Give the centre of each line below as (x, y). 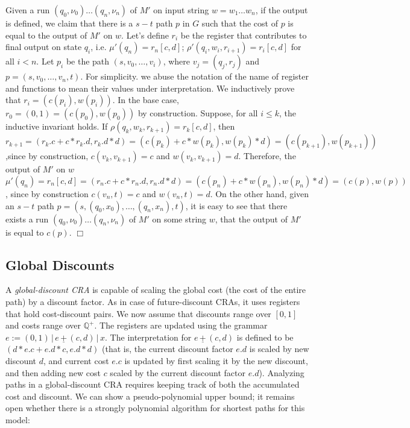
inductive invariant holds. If (57, 126)
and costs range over (43, 325)
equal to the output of (46, 35)
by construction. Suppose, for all (198, 113)
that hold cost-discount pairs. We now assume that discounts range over (138, 313)
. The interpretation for (148, 337)
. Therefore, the (267, 156)
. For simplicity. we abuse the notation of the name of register (194, 76)
